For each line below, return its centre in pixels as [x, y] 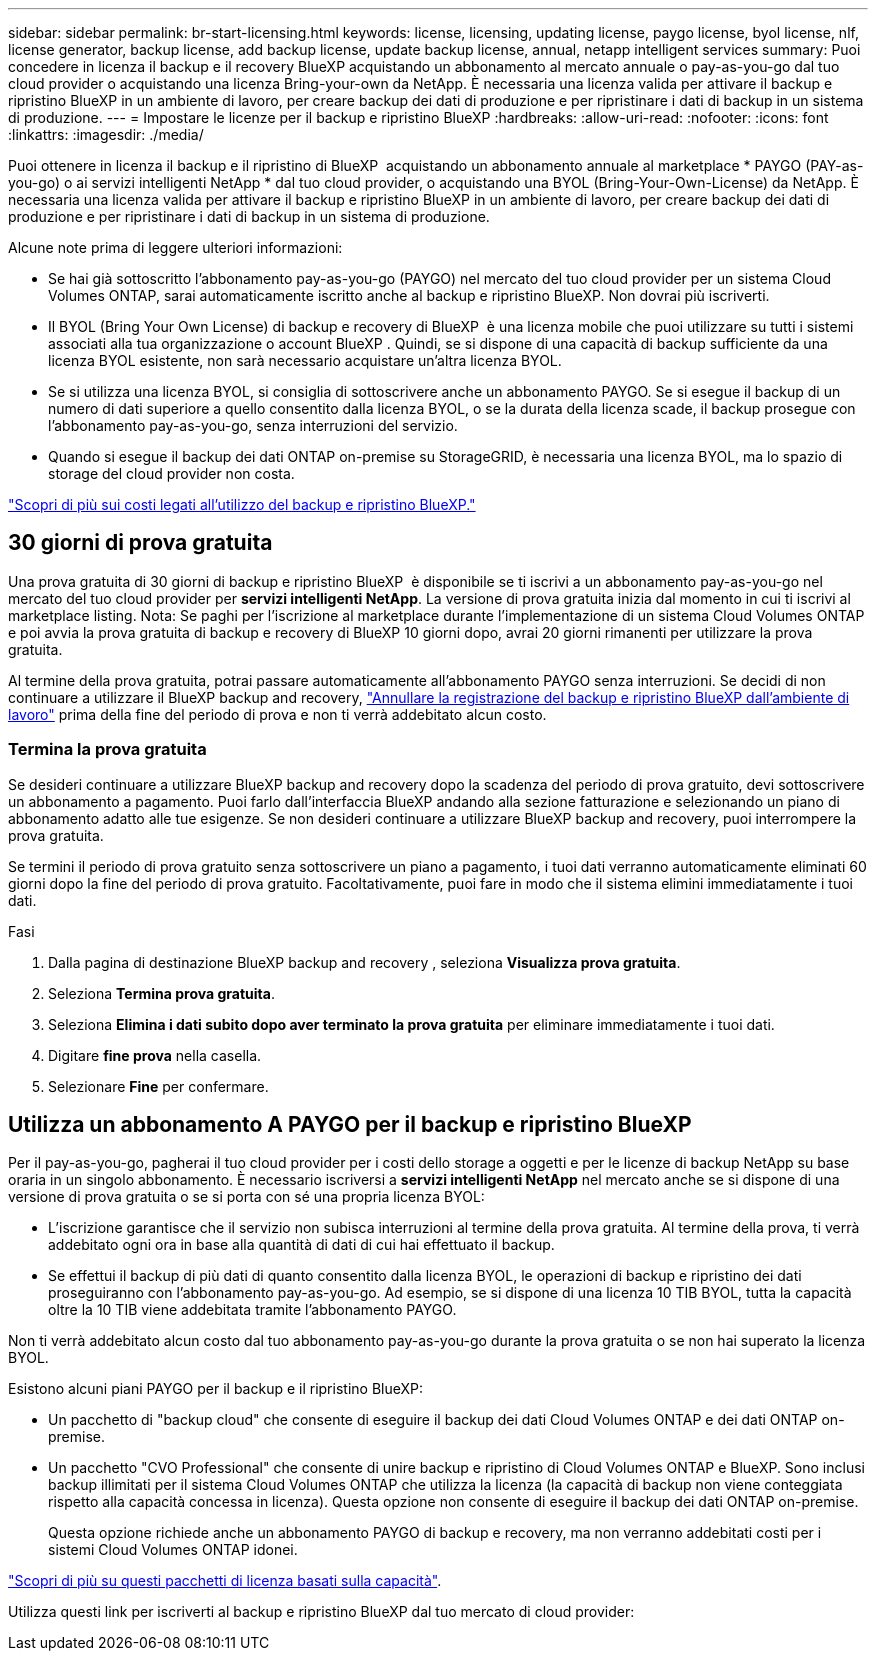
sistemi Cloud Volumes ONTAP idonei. [173, 1550]
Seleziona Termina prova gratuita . [161, 993]
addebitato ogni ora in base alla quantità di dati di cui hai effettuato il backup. [301, 1245]
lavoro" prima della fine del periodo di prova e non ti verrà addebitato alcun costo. [277, 714]
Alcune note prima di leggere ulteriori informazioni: [175, 247]
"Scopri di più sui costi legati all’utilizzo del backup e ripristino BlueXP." [242, 504]
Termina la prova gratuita [107, 749]
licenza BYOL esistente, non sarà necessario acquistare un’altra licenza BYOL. [305, 360]
